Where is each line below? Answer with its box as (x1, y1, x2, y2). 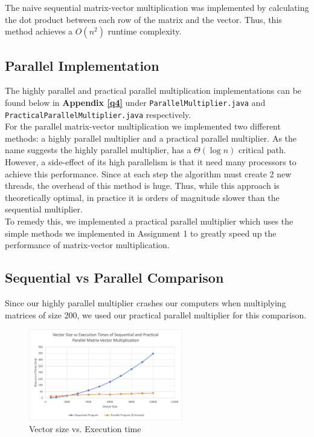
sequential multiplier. (5, 203, 83, 215)
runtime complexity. (107, 25, 182, 38)
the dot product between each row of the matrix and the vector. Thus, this (5, 13, 282, 25)
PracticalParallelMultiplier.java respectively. (5, 108, 191, 120)
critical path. (238, 143, 286, 156)
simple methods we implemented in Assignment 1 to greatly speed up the (5, 226, 277, 239)
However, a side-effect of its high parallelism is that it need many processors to (5, 156, 296, 168)
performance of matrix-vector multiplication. (5, 238, 170, 251)
